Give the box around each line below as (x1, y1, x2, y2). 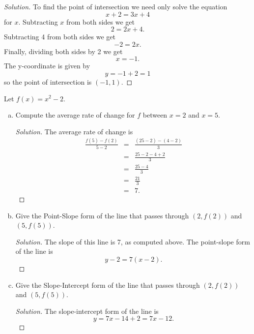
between (142, 110, 168, 120)
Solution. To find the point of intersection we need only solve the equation (4, 1, 227, 11)
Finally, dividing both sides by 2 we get (4, 46, 123, 56)
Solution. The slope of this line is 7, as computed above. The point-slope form (15, 236, 250, 246)
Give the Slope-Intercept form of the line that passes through (15, 279, 200, 290)
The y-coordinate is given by (4, 61, 90, 71)
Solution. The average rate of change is (15, 126, 133, 136)
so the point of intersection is (4, 76, 92, 87)
